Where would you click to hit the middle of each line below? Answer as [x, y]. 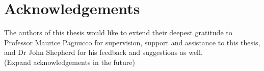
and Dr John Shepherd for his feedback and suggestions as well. [103, 52]
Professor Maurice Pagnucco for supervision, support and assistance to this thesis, [132, 42]
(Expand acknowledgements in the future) [70, 62]
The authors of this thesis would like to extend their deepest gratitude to [118, 32]
